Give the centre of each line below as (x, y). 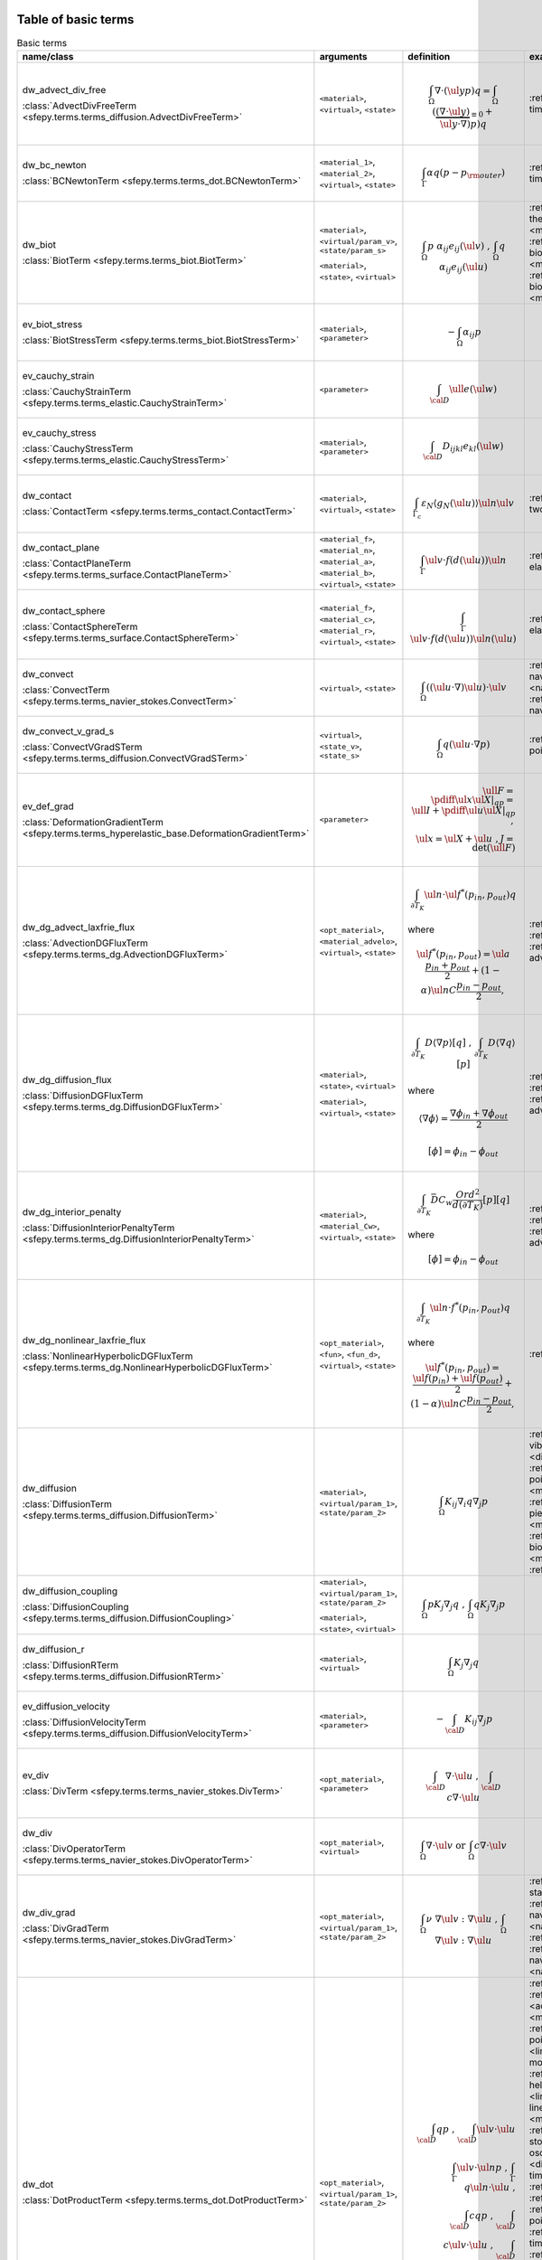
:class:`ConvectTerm (66, 690)
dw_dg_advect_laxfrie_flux (79, 927)
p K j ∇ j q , (446, 1606)
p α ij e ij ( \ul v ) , (459, 246)
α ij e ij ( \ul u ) (463, 268)
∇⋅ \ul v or (446, 1846)
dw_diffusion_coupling (70, 1591)
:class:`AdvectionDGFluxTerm (85, 943)
